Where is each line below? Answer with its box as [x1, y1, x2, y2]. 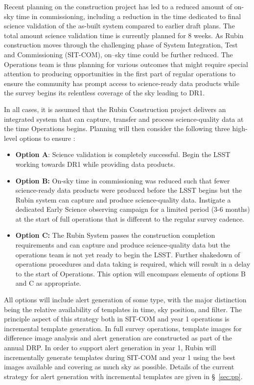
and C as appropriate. [15, 278, 81, 288]
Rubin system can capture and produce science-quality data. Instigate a [15, 194, 231, 204]
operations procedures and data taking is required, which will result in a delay [15, 259, 251, 269]
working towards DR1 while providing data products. [15, 159, 175, 169]
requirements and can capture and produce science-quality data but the [15, 240, 231, 250]
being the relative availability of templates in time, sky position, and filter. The [4, 304, 242, 314]
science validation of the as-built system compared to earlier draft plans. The [4, 21, 235, 31]
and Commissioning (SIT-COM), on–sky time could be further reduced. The [4, 49, 233, 59]
